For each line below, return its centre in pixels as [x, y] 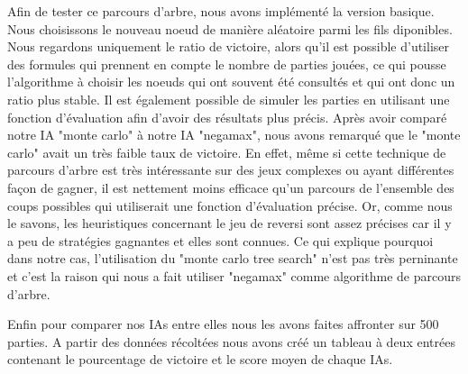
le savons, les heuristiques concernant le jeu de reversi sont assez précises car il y [229, 223]
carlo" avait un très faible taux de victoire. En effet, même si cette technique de [227, 152]
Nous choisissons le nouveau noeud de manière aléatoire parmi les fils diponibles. [230, 28]
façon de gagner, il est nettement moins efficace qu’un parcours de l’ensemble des [231, 187]
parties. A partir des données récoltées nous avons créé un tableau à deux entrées [231, 341]
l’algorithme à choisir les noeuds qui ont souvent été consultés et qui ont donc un [231, 82]
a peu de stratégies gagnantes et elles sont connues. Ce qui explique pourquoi [220, 240]
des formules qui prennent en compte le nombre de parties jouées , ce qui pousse [227, 64]
